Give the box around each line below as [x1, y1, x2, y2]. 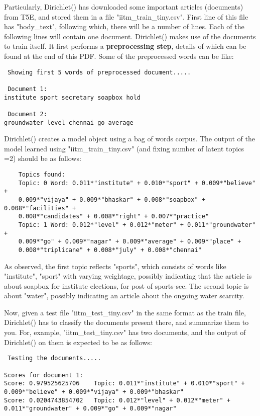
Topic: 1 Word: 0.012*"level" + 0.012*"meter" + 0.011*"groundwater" [18, 221, 256, 228]
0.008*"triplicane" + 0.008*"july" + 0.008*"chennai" [18, 246, 202, 254]
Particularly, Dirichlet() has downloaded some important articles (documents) [4, 2, 243, 12]
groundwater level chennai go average [4, 119, 134, 126]
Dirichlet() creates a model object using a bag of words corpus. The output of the [4, 133, 255, 144]
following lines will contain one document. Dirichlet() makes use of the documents [4, 31, 256, 41]
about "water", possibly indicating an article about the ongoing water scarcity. [4, 290, 244, 301]
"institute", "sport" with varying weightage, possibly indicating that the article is [4, 271, 252, 281]
